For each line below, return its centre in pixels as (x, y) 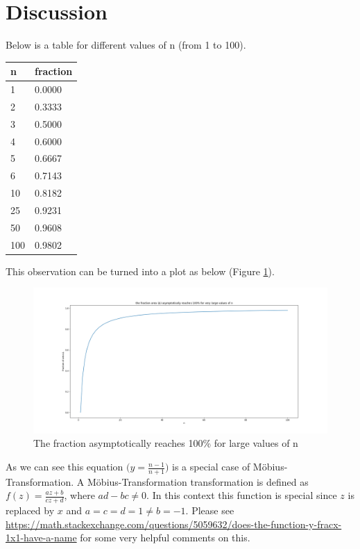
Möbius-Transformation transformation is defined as (198, 481)
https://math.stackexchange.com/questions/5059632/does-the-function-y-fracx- (174, 524)
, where (79, 495)
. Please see (210, 510)
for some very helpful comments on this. (165, 538)
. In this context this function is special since (242, 495)
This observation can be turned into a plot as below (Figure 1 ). (140, 271)
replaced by (30, 510)
